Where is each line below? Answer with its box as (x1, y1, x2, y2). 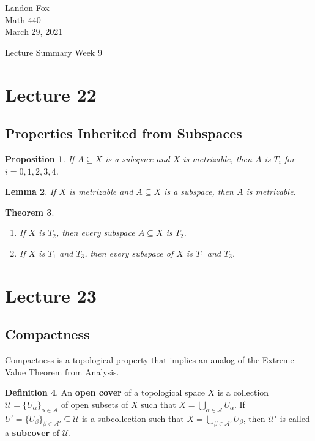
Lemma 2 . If (5, 185, 56, 198)
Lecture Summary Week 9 (5, 45, 102, 58)
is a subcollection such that (82, 412, 184, 424)
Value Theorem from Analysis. (5, 365, 119, 378)
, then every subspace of (84, 246, 174, 259)
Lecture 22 (5, 81, 97, 107)
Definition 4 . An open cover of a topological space (5, 386, 205, 399)
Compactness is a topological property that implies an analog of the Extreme (5, 353, 294, 366)
